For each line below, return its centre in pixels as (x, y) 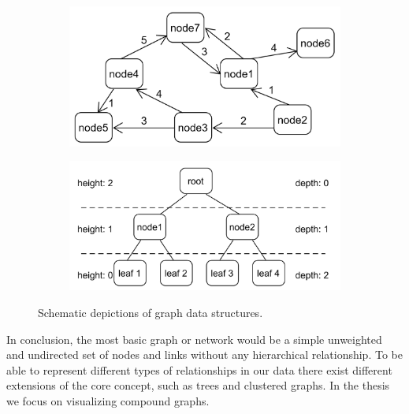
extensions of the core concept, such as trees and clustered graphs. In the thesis (198, 385)
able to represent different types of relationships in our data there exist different (199, 369)
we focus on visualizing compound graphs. (108, 400)
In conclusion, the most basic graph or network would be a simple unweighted (194, 339)
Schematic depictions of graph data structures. (151, 312)
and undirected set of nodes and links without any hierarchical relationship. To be (204, 354)
